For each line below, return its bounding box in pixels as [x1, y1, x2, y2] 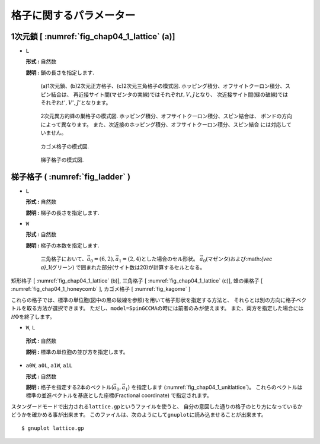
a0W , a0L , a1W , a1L [25, 362, 73, 369]
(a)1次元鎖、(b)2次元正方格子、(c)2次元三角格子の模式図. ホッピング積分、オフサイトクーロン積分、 [40, 83, 286, 90]
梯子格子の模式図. [40, 156, 84, 163]
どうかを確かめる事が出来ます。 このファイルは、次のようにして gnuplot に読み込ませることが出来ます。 [11, 411, 267, 418]
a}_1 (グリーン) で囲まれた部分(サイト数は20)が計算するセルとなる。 [40, 264, 206, 271]
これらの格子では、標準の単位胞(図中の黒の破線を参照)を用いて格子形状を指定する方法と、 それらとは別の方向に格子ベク [11, 296, 307, 303]
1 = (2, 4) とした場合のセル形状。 [119, 255, 199, 264]
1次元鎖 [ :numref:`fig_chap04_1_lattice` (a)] [11, 31, 175, 42]
